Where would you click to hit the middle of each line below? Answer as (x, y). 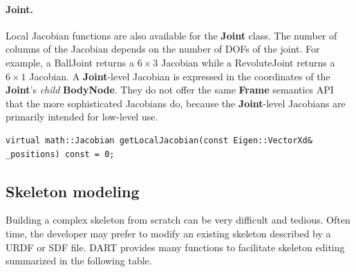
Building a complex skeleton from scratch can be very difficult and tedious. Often (178, 220)
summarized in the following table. (79, 261)
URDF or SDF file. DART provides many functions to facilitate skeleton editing (175, 247)
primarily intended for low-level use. (82, 117)
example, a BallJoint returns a (70, 62)
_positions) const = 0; (60, 154)
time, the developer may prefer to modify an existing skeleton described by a (168, 233)
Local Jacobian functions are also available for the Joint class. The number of (171, 35)
